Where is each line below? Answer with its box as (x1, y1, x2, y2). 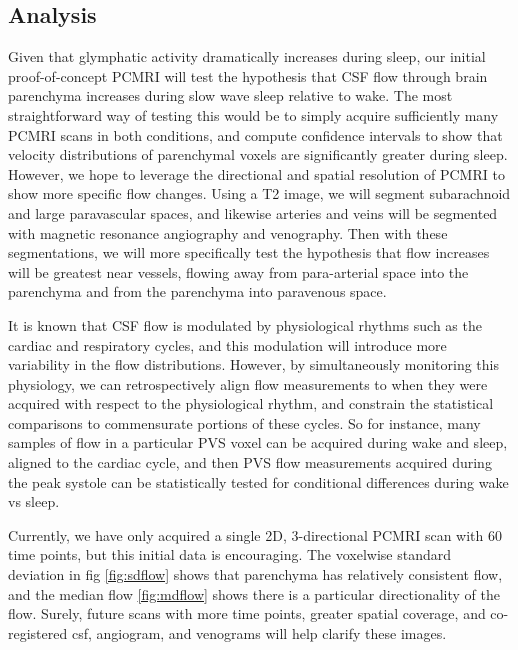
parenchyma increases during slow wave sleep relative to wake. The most (8, 85, 453, 106)
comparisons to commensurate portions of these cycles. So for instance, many (8, 412, 481, 433)
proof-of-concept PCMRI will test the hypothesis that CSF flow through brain (8, 65, 488, 86)
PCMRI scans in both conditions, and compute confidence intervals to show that (8, 124, 503, 145)
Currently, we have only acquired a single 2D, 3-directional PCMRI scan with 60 (8, 524, 503, 545)
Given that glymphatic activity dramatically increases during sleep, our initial (8, 46, 486, 67)
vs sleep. (8, 491, 60, 512)
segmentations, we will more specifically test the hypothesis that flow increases (8, 242, 490, 263)
